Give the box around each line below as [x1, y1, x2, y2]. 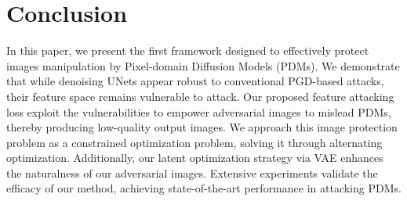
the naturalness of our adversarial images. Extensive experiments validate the [6, 164, 378, 181]
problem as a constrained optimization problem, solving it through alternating [6, 134, 383, 150]
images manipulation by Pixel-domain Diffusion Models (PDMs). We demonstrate [6, 57, 400, 74]
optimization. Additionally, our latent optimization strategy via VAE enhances [6, 149, 383, 166]
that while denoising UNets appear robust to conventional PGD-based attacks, [6, 73, 384, 89]
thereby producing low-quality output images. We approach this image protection [6, 119, 398, 135]
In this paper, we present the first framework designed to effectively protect [6, 42, 369, 59]
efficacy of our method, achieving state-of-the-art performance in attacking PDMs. [6, 180, 402, 196]
